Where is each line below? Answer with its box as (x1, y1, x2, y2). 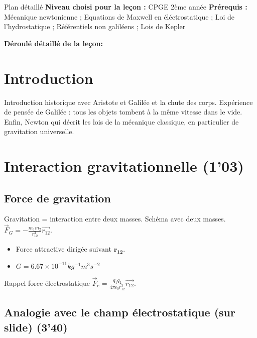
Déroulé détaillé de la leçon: (4, 38, 103, 48)
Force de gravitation (4, 190, 111, 205)
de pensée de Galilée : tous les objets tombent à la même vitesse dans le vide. (4, 106, 242, 117)
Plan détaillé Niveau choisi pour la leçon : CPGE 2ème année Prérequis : (4, 2, 247, 12)
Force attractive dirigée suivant (16, 244, 111, 254)
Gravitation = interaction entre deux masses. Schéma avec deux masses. (4, 213, 226, 224)
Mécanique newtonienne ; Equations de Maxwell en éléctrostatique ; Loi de (4, 11, 235, 22)
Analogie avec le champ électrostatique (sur (4, 304, 235, 320)
